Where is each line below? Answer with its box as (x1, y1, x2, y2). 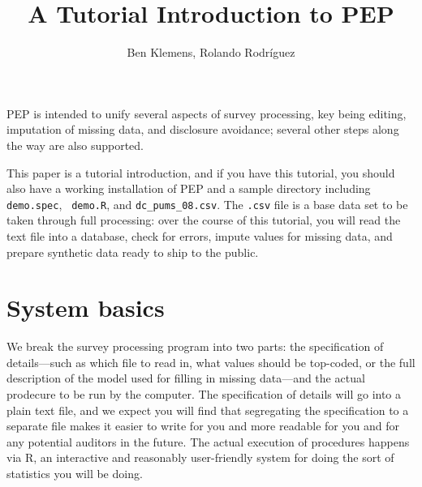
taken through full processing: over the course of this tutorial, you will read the (6, 211, 401, 229)
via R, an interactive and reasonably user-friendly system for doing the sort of (6, 449, 394, 466)
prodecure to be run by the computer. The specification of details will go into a (6, 386, 402, 403)
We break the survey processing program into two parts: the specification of (6, 338, 384, 355)
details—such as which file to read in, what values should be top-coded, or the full (6, 353, 416, 370)
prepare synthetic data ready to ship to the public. (6, 243, 259, 260)
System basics (6, 291, 165, 324)
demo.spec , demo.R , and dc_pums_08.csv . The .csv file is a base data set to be (6, 195, 408, 212)
